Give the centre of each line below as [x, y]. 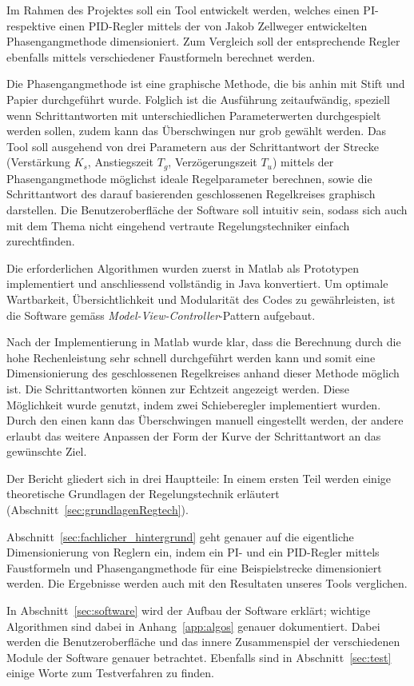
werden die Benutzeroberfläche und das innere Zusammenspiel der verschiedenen [203, 642]
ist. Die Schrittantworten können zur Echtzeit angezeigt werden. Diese [178, 388]
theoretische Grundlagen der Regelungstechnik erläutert [143, 494]
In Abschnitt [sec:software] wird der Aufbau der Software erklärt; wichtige [189, 610]
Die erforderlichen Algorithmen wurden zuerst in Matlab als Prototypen [183, 267]
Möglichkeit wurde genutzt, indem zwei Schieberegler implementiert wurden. [194, 404]
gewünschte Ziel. [47, 451]
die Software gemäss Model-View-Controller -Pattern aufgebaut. [161, 315]
